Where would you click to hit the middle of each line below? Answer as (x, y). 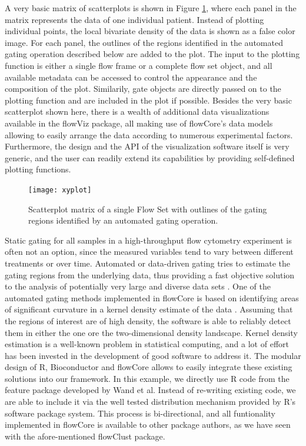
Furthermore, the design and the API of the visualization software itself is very (147, 146)
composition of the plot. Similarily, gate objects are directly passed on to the (143, 89)
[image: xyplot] (60, 190)
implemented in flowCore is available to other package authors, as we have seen (148, 425)
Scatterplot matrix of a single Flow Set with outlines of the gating (148, 209)
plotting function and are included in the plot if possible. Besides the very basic (148, 100)
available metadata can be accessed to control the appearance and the (131, 77)
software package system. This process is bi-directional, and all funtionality (140, 413)
